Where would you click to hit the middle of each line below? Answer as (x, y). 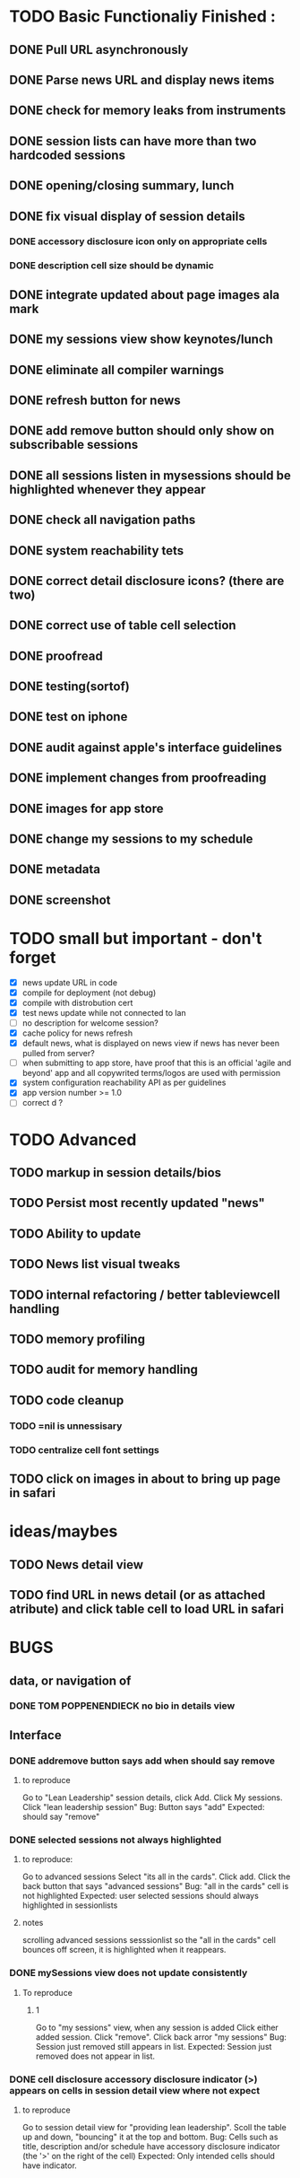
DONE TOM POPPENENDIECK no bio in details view (122, 1706)
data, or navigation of (70, 1680)
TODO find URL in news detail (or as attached (137, 1595)
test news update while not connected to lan (104, 1012)
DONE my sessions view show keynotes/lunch (141, 340)
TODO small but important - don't (136, 938)
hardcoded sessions (67, 155)
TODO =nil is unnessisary (66, 1426)
